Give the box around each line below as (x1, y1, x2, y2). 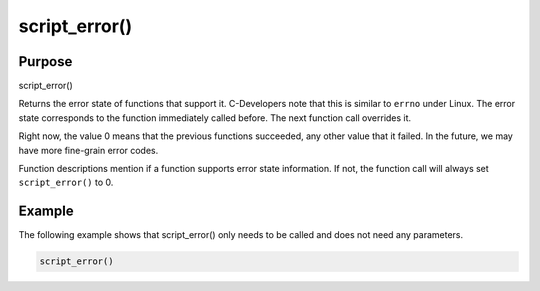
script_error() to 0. (18, 176, 114, 189)
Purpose (18, 53, 73, 70)
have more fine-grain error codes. (18, 144, 159, 156)
